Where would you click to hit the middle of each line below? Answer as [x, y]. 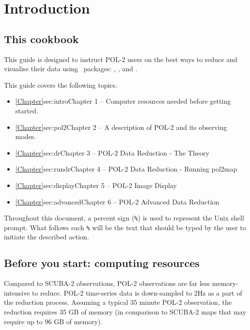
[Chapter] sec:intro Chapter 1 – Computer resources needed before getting [123, 101]
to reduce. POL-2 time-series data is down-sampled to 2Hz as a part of [137, 292]
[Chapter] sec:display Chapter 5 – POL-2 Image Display [96, 185]
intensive [17, 292]
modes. [26, 136]
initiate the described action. [47, 237]
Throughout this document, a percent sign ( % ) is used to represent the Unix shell [124, 218]
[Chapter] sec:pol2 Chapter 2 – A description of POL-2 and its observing [121, 127]
